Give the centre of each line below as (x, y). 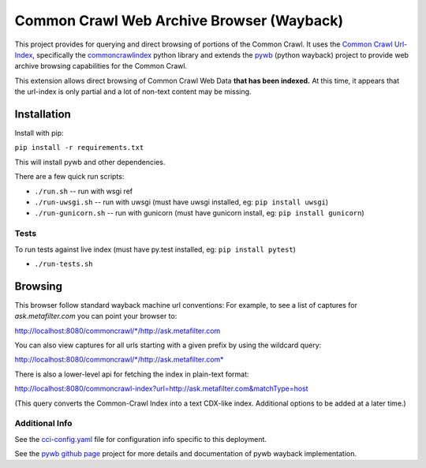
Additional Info (43, 424)
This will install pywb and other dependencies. (90, 162)
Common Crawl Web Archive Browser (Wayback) (179, 21)
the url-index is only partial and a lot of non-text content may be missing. (133, 92)
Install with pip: (39, 133)
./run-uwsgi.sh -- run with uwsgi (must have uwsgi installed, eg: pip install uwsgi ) (181, 202)
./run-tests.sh (64, 264)
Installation (43, 114)
